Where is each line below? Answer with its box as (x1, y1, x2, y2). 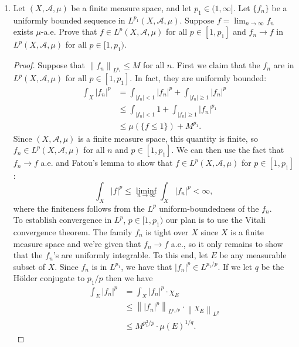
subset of (13, 260, 46, 272)
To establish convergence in (13, 213, 112, 226)
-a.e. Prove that (40, 25, 97, 38)
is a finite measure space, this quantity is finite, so (78, 132, 258, 144)
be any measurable (219, 249, 287, 261)
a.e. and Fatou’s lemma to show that (40, 156, 173, 169)
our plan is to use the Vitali (165, 213, 266, 226)
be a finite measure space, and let (71, 2, 192, 14)
